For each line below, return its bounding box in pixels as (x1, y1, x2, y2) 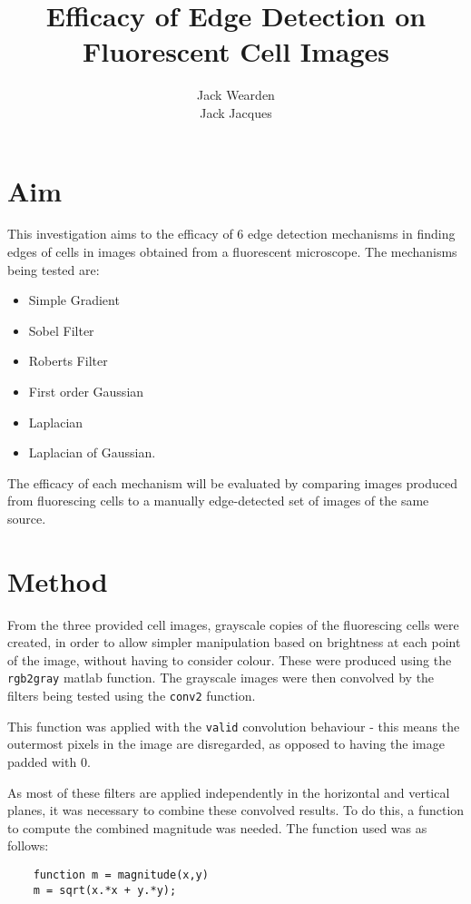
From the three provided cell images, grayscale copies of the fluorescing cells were (7, 614, 459, 634)
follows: (7, 836, 49, 855)
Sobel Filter (28, 320, 94, 339)
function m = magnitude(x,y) (33, 869, 209, 881)
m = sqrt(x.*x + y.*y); (33, 883, 177, 897)
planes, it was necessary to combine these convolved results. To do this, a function (7, 801, 465, 820)
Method (7, 562, 108, 599)
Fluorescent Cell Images (82, 33, 390, 70)
